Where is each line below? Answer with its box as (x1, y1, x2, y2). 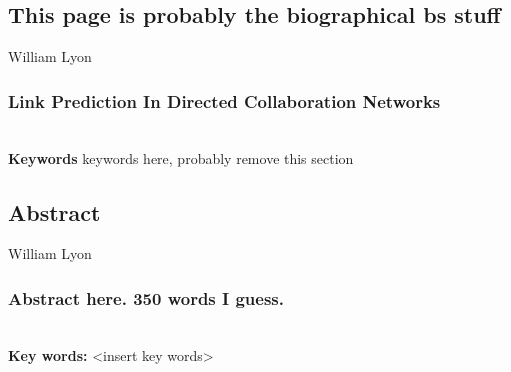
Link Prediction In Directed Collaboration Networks (8, 88, 441, 113)
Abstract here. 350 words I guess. (8, 285, 284, 310)
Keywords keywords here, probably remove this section (8, 147, 354, 168)
